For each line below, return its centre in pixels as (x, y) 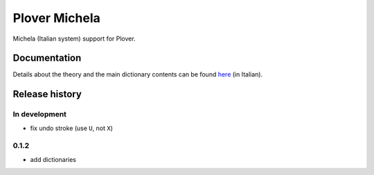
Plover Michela (56, 18)
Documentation (47, 58)
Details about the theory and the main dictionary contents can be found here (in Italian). (138, 74)
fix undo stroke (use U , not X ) (72, 128)
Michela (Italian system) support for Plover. (74, 39)
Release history (47, 94)
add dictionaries (53, 159)
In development (40, 114)
